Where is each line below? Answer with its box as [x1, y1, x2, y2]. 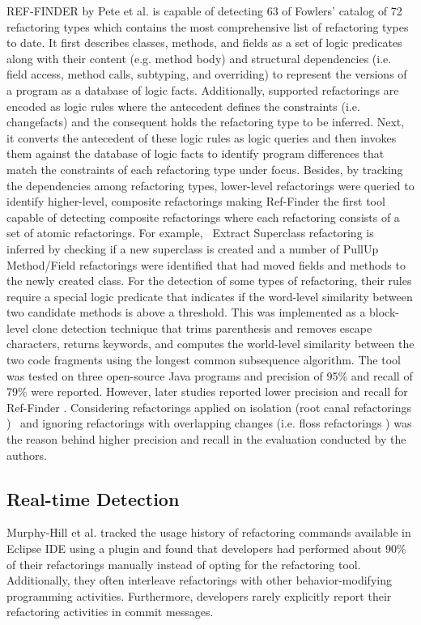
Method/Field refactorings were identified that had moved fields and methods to [6, 256, 406, 273]
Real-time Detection [6, 486, 180, 511]
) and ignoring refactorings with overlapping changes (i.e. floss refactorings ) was [6, 415, 412, 432]
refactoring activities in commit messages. [6, 603, 214, 620]
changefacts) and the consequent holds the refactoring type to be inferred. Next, [6, 113, 405, 130]
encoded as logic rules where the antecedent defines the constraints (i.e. [6, 97, 360, 114]
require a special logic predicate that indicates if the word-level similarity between [6, 287, 413, 304]
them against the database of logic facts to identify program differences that [6, 145, 385, 162]
